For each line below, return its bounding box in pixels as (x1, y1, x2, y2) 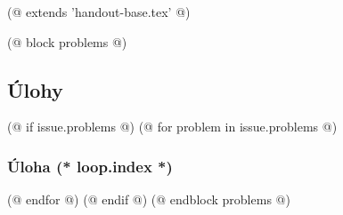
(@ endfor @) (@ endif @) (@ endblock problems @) (7, 190, 290, 209)
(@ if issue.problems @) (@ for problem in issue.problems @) (7, 117, 338, 136)
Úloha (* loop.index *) (7, 155, 173, 177)
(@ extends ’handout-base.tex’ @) (7, 3, 191, 20)
